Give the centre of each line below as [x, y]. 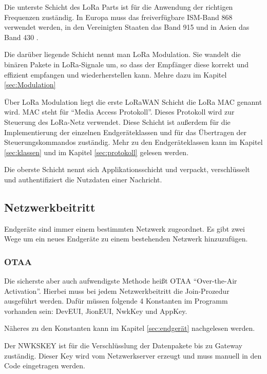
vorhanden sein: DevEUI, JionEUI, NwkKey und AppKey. [96, 311]
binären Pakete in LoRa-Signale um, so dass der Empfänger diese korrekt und [127, 64]
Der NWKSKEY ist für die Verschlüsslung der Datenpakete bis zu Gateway [123, 345]
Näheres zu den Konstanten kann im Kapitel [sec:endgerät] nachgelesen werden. [130, 328]
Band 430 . [21, 37]
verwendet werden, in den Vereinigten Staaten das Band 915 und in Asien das [127, 27]
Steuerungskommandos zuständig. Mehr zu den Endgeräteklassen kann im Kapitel [133, 142]
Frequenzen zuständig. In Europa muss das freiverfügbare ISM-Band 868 [118, 17]
